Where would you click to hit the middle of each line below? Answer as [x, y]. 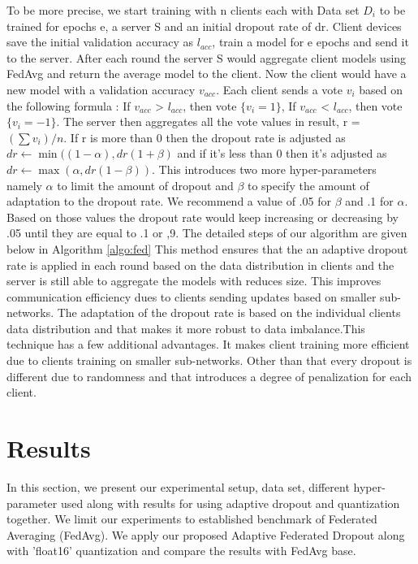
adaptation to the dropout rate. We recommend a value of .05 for [169, 201]
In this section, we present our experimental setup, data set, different [178, 486]
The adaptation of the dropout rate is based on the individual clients [229, 312]
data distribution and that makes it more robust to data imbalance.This [186, 328]
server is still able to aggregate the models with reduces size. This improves [194, 281]
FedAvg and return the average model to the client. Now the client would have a [207, 74]
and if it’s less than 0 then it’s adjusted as [282, 153]
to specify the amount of [308, 185]
